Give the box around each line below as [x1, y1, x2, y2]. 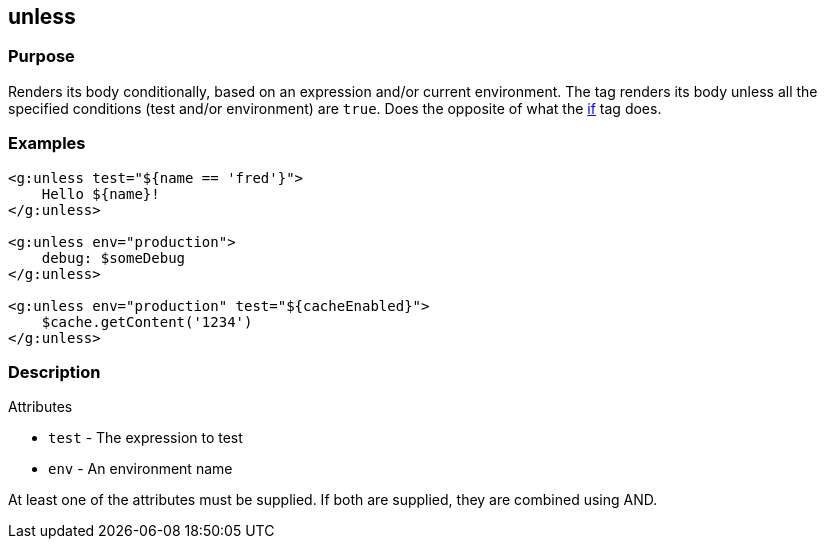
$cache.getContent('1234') [41, 313, 253, 330]
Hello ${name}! [41, 185, 160, 202]
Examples [8, 133, 86, 154]
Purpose [8, 46, 75, 67]
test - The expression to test [48, 429, 243, 447]
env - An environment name [48, 460, 233, 478]
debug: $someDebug [41, 249, 186, 266]
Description [8, 361, 101, 382]
